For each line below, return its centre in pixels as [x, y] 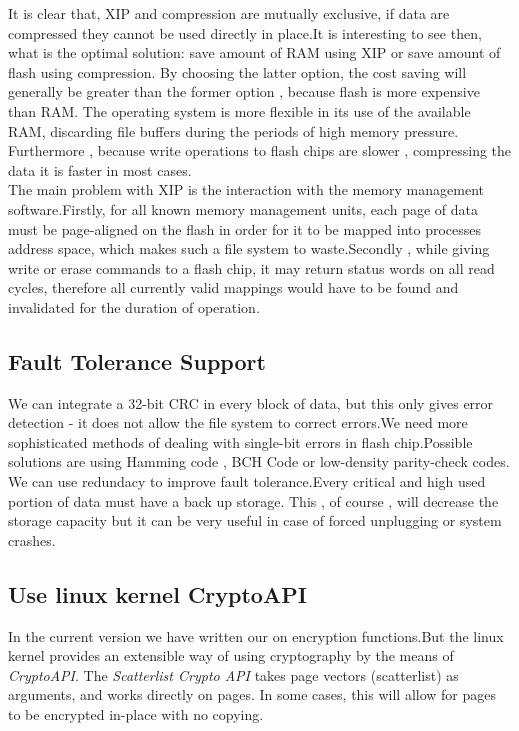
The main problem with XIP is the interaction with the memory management [246, 189]
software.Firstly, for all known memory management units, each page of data [243, 208]
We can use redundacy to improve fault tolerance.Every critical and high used [247, 481]
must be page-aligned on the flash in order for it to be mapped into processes [245, 228]
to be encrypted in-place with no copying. [136, 714]
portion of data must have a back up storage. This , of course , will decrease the [253, 500]
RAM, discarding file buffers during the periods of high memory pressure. [233, 130]
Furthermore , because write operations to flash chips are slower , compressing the [260, 150]
